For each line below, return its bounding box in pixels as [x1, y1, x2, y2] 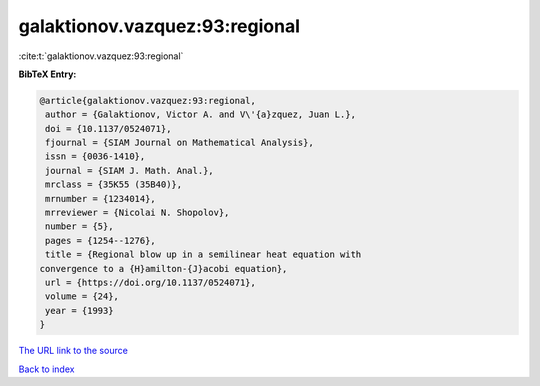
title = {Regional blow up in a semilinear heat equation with [45, 249, 362, 260]
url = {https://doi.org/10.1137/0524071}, [45, 277, 257, 288]
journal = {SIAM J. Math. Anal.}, [45, 165, 214, 176]
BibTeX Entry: [18, 68, 77, 80]
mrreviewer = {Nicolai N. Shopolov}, [45, 207, 230, 219]
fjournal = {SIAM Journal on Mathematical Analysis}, [45, 137, 314, 149]
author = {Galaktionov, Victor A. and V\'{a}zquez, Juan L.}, [45, 109, 357, 120]
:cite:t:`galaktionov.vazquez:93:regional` [18, 50, 184, 62]
